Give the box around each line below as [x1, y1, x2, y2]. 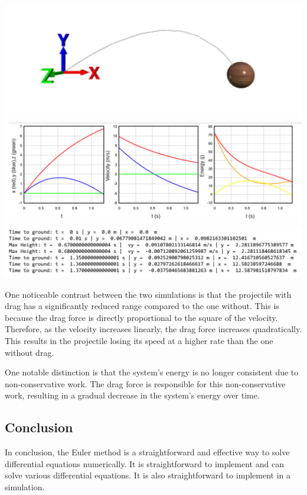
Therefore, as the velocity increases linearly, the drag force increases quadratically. [5, 323, 302, 335]
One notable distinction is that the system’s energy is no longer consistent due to [5, 366, 299, 378]
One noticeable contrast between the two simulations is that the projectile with [5, 288, 292, 300]
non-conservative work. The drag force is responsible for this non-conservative [5, 377, 286, 390]
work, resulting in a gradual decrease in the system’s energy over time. [5, 389, 260, 401]
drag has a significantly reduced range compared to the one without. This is [5, 300, 279, 312]
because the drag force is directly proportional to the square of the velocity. [5, 311, 278, 323]
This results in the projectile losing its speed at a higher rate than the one [5, 334, 273, 346]
